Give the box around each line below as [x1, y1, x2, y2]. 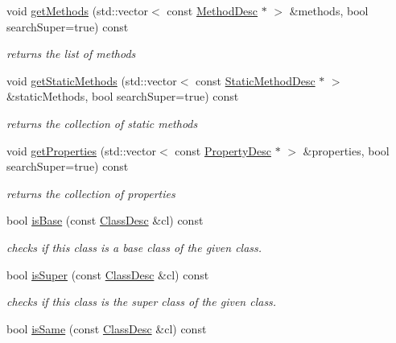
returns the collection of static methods [6, 114, 198, 131]
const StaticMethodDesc [196, 72, 316, 89]
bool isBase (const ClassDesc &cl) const [6, 212, 204, 229]
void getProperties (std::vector [6, 142, 156, 159]
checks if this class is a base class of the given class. [6, 238, 262, 255]
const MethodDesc [167, 2, 258, 19]
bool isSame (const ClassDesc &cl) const [6, 320, 207, 337]
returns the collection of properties [6, 184, 175, 201]
